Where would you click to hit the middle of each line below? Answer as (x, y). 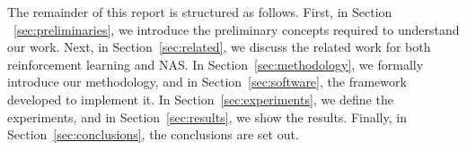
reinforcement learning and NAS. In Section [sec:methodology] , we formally (216, 64)
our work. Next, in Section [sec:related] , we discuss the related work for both (219, 47)
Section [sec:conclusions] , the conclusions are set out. (153, 134)
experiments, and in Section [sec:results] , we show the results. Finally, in (207, 117)
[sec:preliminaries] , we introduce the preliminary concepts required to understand (237, 29)
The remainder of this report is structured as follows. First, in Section (200, 12)
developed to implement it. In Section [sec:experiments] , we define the (200, 99)
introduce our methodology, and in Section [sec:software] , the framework (207, 82)
